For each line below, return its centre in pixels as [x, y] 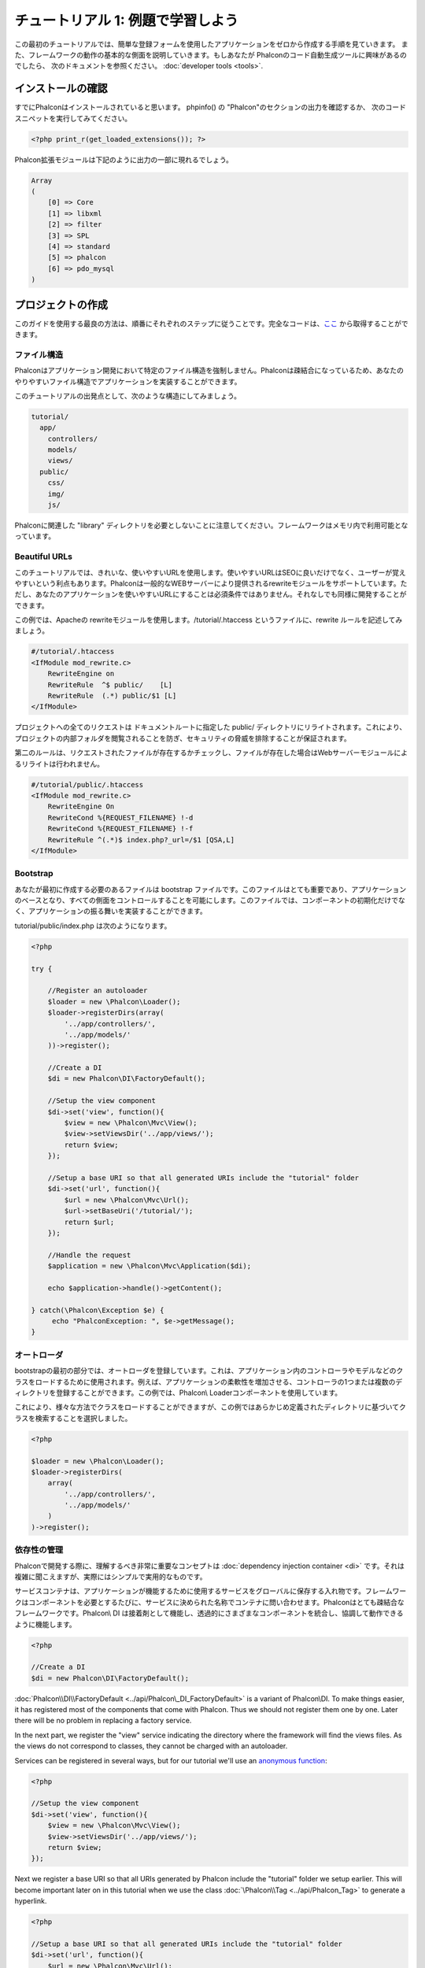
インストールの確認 [61, 89]
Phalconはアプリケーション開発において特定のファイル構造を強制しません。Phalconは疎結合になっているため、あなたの [209, 371]
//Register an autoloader [98, 991]
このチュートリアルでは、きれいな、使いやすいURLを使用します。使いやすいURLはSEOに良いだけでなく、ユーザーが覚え [210, 572]
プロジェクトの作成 [61, 304]
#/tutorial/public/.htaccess [87, 784]
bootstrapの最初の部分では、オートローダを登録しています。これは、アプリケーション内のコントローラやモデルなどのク [209, 1371]
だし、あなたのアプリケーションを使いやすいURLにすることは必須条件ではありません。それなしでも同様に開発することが [211, 594]
